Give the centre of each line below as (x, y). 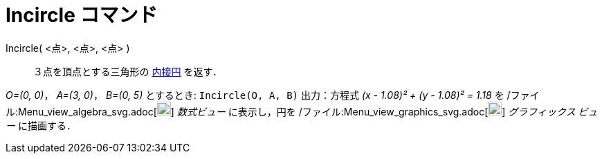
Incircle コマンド (82, 15)
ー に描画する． (41, 125)
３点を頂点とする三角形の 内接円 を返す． (128, 71)
